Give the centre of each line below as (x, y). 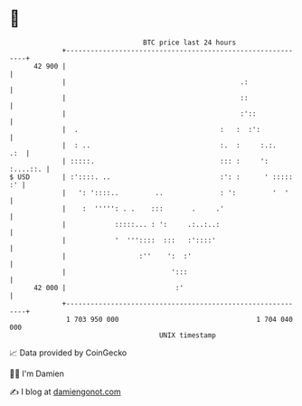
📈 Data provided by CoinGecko (68, 353)
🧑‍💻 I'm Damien (37, 373)
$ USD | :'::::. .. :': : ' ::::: (151, 177)
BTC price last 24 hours (190, 42)
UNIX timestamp (188, 335)
